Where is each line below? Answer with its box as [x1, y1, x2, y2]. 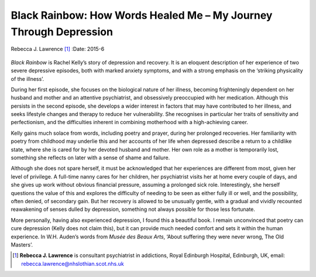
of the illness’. [11, 75, 44, 82]
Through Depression [11, 25, 114, 38]
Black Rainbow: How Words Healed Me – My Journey [11, 9, 273, 22]
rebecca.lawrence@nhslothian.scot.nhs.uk [21, 260, 124, 267]
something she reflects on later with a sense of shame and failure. [11, 154, 170, 161]
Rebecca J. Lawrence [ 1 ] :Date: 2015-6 [11, 46, 105, 53]
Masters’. [11, 241, 33, 248]
